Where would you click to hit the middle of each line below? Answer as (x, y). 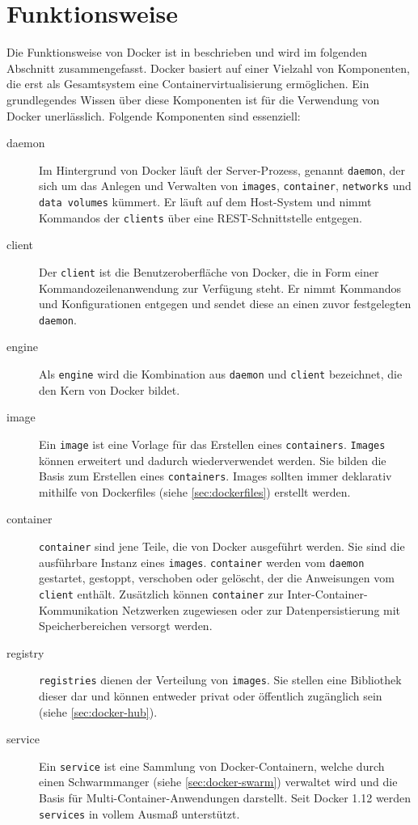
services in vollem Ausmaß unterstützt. (139, 813)
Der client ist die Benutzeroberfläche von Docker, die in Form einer (209, 271)
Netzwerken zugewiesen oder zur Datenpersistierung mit (262, 609)
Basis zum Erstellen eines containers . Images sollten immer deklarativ (215, 476)
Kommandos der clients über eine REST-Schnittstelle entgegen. (201, 217)
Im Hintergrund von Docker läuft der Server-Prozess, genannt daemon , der (222, 169)
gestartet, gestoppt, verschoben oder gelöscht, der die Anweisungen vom (217, 578)
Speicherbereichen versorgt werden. (126, 626)
